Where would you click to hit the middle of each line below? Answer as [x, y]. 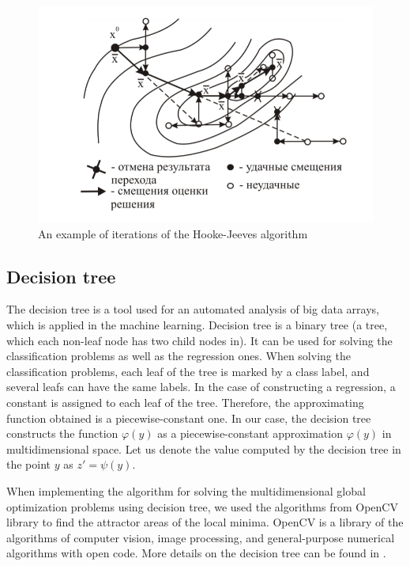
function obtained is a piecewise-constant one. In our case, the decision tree [189, 418]
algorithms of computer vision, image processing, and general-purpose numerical [201, 537]
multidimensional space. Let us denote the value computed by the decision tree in [204, 448]
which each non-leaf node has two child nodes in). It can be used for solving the [199, 340]
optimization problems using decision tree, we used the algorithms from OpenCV [202, 506]
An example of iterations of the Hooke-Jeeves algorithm [173, 233]
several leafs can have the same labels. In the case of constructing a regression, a [201, 387]
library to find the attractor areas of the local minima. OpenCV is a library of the [205, 522]
